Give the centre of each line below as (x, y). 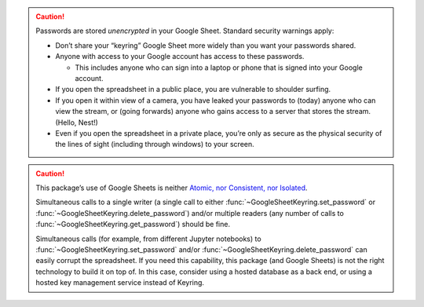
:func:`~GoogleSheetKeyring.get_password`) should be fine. (133, 225)
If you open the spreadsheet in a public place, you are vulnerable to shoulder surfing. (193, 90)
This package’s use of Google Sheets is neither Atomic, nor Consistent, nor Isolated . (172, 188)
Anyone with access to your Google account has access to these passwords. (180, 57)
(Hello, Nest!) (77, 122)
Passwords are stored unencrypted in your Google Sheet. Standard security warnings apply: (185, 31)
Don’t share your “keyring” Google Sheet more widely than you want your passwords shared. (206, 45)
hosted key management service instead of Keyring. (120, 283)
